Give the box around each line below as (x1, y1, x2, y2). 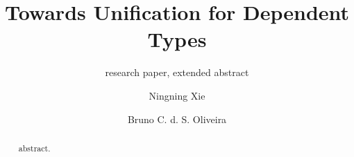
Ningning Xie (149, 88, 205, 102)
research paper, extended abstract (105, 65, 249, 80)
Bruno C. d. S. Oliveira (127, 111, 227, 126)
